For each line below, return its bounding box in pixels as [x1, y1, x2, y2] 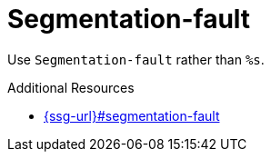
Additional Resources [7, 79, 135, 95]
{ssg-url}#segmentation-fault [44, 107, 220, 124]
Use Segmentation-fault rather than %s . [7, 51, 265, 67]
